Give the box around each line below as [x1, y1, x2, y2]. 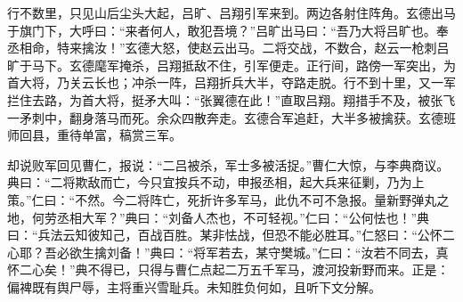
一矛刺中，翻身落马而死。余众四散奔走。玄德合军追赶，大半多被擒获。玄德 [7, 108, 443, 127]
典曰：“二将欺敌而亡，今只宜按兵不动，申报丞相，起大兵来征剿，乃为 [7, 173, 412, 192]
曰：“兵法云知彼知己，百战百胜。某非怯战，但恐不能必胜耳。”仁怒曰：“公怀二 [7, 225, 455, 244]
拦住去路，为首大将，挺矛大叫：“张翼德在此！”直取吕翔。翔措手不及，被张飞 [7, 90, 456, 109]
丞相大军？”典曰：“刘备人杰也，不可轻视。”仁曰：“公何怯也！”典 [56, 208, 430, 226]
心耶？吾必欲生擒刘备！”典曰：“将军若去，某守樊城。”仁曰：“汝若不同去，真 [7, 242, 449, 261]
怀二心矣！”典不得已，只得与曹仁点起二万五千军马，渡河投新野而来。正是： [7, 260, 450, 279]
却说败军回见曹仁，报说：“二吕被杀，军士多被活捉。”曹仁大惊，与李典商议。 [7, 155, 450, 174]
